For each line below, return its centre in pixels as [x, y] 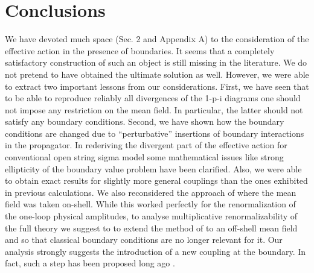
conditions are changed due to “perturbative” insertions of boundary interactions [155, 133]
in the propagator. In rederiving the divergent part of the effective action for [146, 145]
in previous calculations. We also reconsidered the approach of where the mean [151, 192]
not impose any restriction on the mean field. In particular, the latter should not [154, 109]
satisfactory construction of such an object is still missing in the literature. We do [156, 62]
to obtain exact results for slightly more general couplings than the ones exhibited [156, 180]
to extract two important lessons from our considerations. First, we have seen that [157, 86]
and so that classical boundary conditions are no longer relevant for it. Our [144, 240]
